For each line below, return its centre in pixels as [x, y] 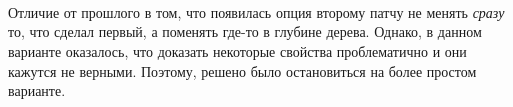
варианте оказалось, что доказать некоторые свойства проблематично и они [237, 50]
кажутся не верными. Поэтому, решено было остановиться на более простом [242, 70]
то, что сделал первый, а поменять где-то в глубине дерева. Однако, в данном [245, 31]
